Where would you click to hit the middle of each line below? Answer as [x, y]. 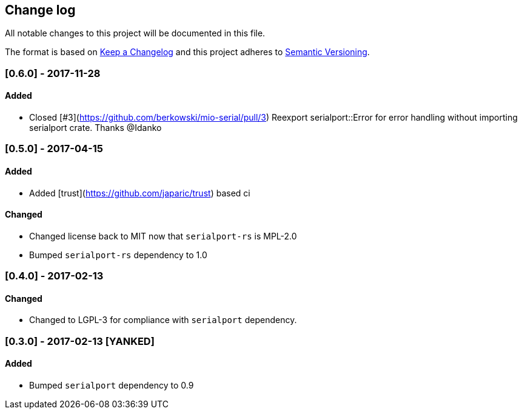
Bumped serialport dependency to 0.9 [112, 386]
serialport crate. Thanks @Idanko [95, 128]
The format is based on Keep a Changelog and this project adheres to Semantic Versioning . [187, 52]
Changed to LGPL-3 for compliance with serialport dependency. [163, 320]
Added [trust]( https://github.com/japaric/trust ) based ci [140, 193]
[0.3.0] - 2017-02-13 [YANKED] [80, 341]
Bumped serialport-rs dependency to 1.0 [118, 255]
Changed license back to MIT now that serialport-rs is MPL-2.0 [163, 236]
